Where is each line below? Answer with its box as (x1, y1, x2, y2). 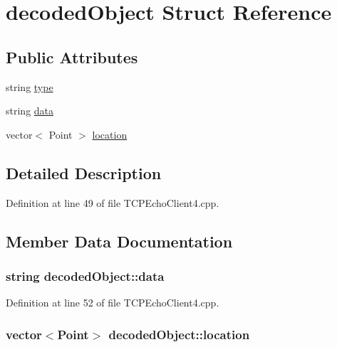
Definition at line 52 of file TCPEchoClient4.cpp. (6, 295, 219, 310)
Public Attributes (6, 46, 138, 68)
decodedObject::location (108, 325, 250, 343)
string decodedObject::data (6, 267, 165, 284)
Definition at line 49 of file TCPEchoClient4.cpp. (6, 195, 219, 210)
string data (6, 103, 54, 118)
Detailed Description (6, 161, 162, 183)
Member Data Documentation (6, 230, 233, 252)
